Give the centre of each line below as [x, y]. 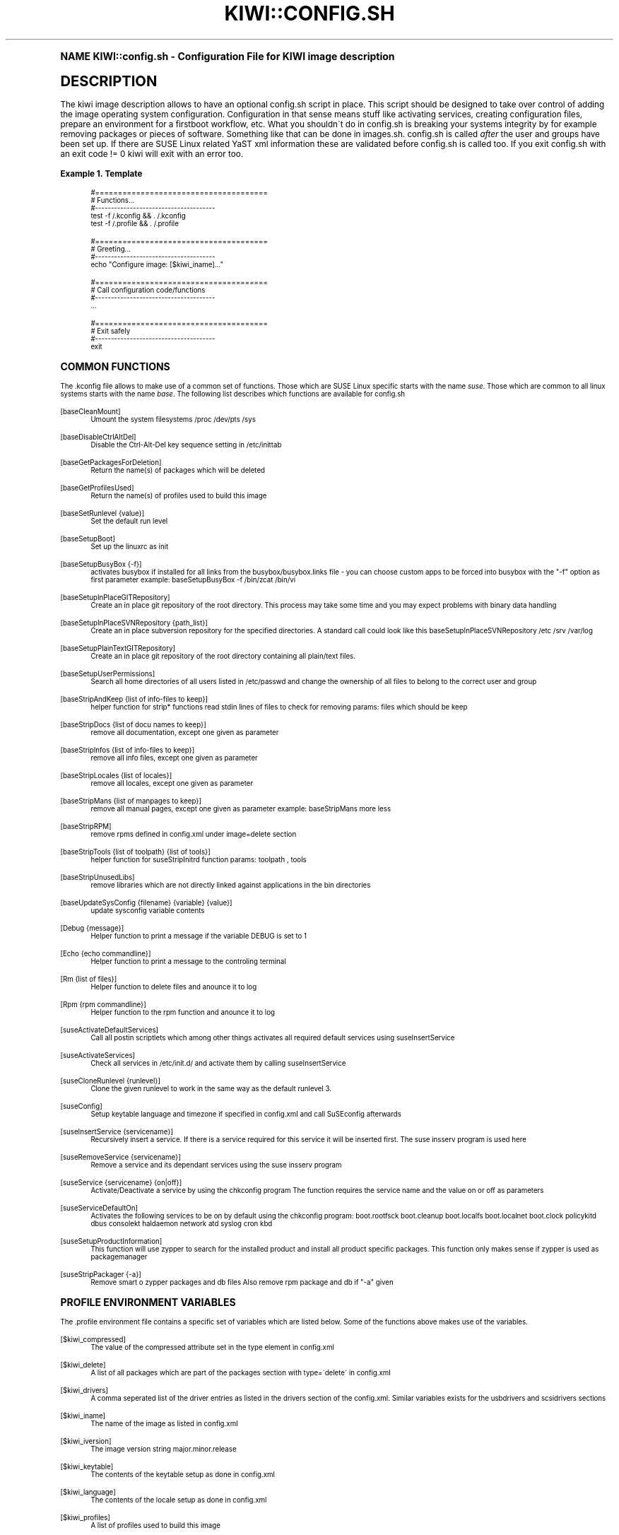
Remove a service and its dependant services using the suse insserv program [216, 1165]
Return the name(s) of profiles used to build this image [179, 495]
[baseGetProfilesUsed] [97, 488]
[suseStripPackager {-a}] [101, 1274]
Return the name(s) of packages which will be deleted [178, 470]
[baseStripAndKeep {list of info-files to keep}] [134, 699]
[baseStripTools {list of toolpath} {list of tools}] [135, 852]
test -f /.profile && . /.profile [135, 223]
